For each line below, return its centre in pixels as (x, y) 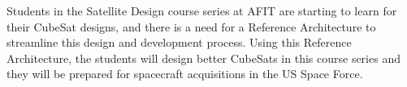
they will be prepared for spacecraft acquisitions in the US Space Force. (185, 74)
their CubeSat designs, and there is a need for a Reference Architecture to (191, 26)
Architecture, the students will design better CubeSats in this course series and (203, 58)
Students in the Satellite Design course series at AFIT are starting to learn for (202, 10)
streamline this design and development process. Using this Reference (179, 42)
